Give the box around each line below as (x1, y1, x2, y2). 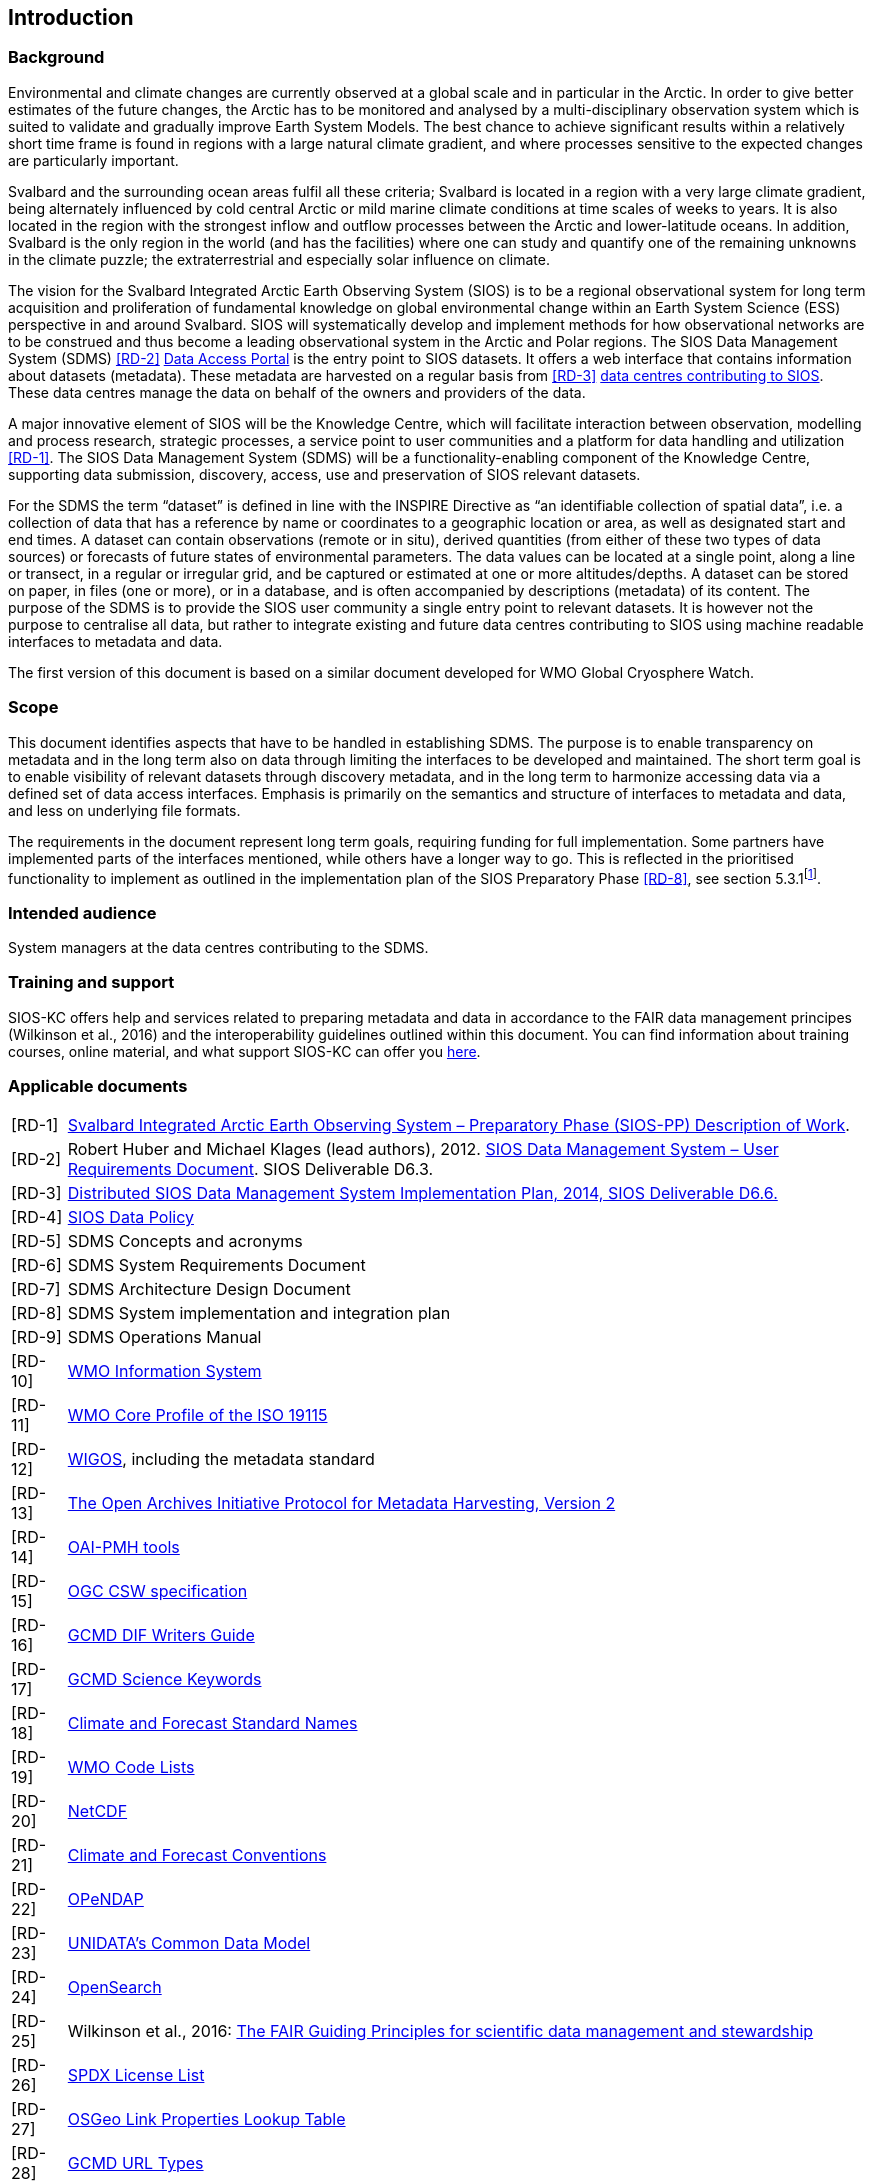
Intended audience (8, 902, 157, 923)
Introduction (8, 5, 134, 30)
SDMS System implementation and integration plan (67, 1303, 451, 1324)
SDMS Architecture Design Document (67, 1279, 351, 1300)
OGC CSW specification (67, 1581, 248, 1602)
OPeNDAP (67, 1889, 144, 1910)
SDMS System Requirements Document (67, 1255, 366, 1276)
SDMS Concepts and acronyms (67, 1231, 303, 1252)
